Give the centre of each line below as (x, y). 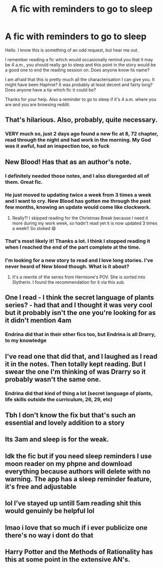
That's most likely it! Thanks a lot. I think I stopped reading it (78, 241)
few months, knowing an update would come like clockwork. (78, 207)
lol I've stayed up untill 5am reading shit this (73, 503)
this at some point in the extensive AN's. (68, 559)
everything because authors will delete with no (78, 471)
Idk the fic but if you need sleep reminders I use (79, 456)
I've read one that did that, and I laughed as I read (81, 356)
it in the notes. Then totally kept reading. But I (75, 364)
